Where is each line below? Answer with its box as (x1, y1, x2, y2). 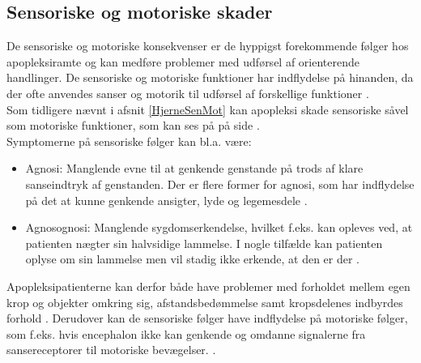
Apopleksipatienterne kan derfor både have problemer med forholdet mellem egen (6, 277, 410, 294)
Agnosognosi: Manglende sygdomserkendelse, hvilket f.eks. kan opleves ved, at (25, 219, 413, 236)
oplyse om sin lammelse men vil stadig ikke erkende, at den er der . (25, 250, 360, 267)
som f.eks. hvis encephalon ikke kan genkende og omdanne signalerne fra (6, 325, 366, 342)
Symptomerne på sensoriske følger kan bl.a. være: (6, 132, 252, 149)
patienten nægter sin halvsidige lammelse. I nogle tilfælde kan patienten (25, 234, 383, 251)
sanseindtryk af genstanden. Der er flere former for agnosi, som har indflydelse (25, 175, 415, 192)
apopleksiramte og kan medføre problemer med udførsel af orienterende (6, 53, 359, 70)
